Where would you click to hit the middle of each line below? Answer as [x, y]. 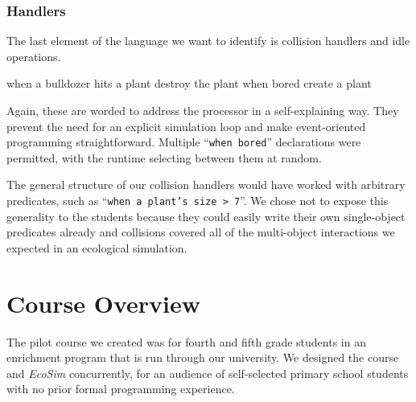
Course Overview [103, 303]
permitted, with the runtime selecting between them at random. [164, 157]
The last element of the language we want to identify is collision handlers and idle [208, 41]
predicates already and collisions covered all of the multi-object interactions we [201, 232]
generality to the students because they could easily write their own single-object [206, 216]
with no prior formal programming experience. [121, 389]
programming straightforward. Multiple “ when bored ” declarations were [184, 142]
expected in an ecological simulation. [97, 247]
